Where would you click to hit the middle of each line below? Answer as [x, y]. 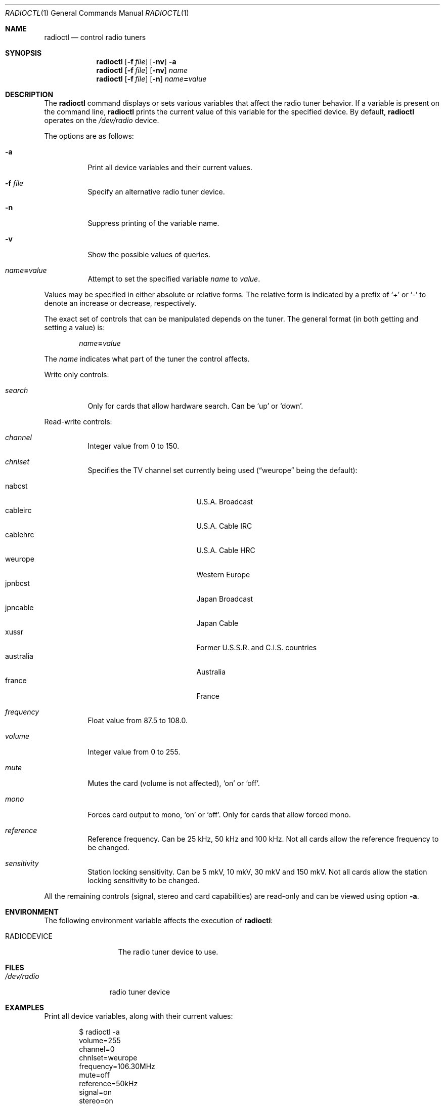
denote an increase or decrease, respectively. [120, 303]
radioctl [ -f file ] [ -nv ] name [142, 70]
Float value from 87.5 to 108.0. [138, 720]
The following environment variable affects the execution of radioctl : [159, 920]
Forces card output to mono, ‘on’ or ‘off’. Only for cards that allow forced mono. [219, 815]
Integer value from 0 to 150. [134, 446]
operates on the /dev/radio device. [102, 120]
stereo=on [96, 1101]
